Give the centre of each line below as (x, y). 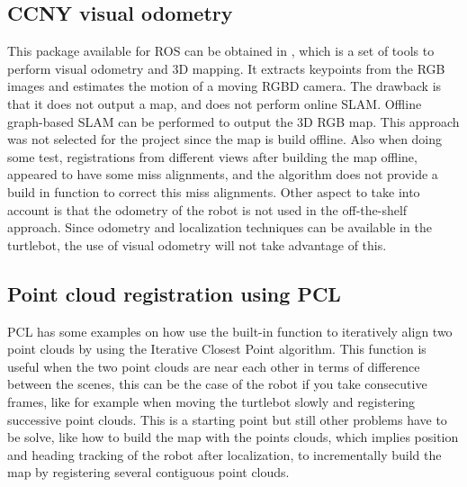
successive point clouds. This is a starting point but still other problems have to (227, 419)
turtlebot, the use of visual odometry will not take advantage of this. (197, 244)
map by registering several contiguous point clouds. (148, 472)
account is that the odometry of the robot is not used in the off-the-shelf (207, 209)
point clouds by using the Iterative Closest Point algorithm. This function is (217, 349)
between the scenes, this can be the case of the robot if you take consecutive (217, 384)
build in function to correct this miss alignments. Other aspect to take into (214, 191)
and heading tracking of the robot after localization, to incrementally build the (225, 454)
